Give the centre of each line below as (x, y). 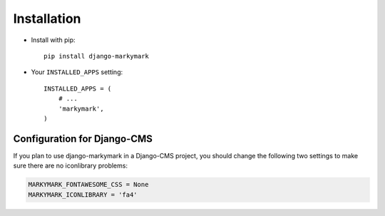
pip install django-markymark (97, 56)
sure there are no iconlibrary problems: (71, 166)
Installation (47, 19)
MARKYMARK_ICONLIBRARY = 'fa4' (83, 195)
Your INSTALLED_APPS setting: (77, 72)
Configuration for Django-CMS (83, 139)
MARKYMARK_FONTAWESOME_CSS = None (88, 185)
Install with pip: (53, 40)
